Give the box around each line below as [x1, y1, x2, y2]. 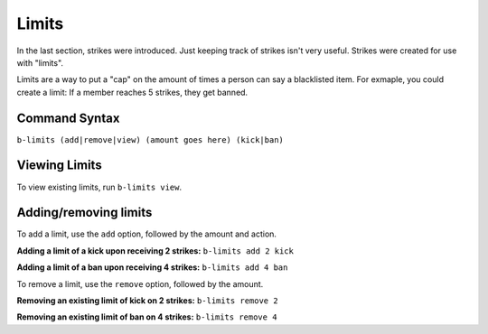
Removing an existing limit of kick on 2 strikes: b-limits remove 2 [16, 295, 279, 306]
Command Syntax [16, 110, 120, 125]
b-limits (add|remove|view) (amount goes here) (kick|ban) [16, 135, 285, 144]
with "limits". [16, 57, 63, 68]
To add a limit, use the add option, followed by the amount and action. [16, 228, 277, 239]
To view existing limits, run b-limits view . [16, 181, 183, 192]
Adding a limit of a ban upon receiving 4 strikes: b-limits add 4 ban [16, 262, 288, 273]
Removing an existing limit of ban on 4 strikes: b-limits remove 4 [16, 311, 277, 322]
